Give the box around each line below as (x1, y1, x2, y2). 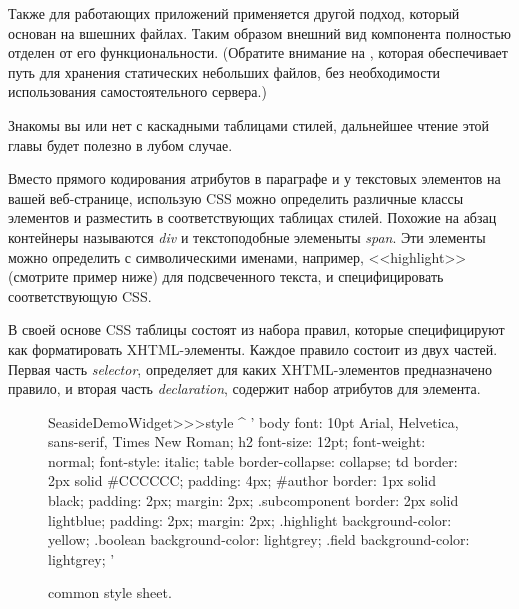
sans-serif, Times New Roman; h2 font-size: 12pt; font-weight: (48, 431, 426, 452)
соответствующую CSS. (8, 285, 152, 306)
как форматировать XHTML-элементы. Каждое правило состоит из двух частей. (8, 338, 498, 359)
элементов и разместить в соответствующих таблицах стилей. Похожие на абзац (8, 207, 497, 228)
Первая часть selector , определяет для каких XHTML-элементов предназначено (8, 358, 493, 379)
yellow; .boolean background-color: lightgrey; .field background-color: (48, 529, 470, 550)
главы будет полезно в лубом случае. (8, 134, 233, 155)
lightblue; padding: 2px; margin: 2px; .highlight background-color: (48, 509, 452, 530)
